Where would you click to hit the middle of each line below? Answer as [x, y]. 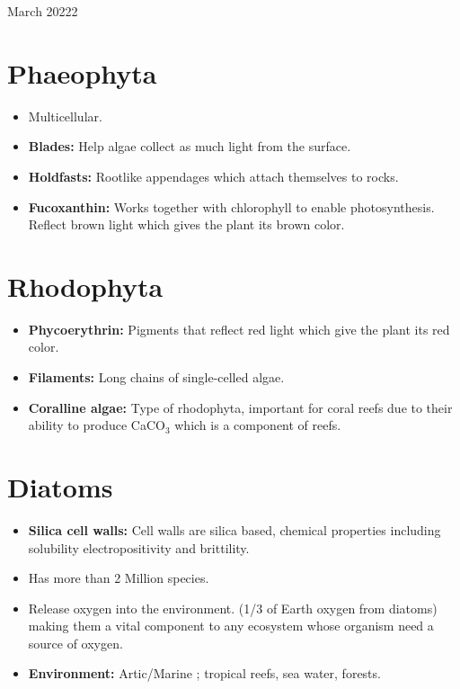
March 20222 [43, 11]
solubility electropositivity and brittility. [139, 547]
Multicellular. [65, 116]
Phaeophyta [82, 72]
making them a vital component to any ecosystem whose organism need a [231, 626]
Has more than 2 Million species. [119, 578]
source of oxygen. [75, 643]
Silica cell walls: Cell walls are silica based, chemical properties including [234, 529]
